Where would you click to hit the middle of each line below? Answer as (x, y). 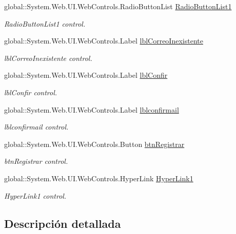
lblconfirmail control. (36, 127)
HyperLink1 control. (35, 195)
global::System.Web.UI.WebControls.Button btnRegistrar (94, 144)
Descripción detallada (63, 223)
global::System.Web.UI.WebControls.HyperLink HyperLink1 (99, 178)
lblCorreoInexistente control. (48, 58)
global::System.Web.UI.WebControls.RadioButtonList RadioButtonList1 (118, 6)
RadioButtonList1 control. (45, 23)
